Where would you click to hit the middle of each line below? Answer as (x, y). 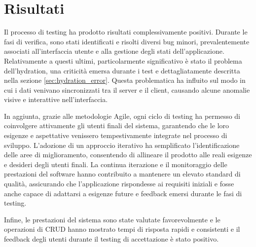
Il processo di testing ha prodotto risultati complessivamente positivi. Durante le (126, 32)
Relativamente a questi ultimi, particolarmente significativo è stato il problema (123, 60)
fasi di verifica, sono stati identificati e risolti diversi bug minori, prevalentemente (127, 41)
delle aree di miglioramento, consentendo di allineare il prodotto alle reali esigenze (128, 155)
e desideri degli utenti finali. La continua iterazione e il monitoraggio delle (116, 164)
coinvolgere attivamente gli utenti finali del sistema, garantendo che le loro (117, 125)
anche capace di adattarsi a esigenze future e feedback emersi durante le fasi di (123, 193)
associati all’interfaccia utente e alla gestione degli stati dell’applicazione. (114, 51)
